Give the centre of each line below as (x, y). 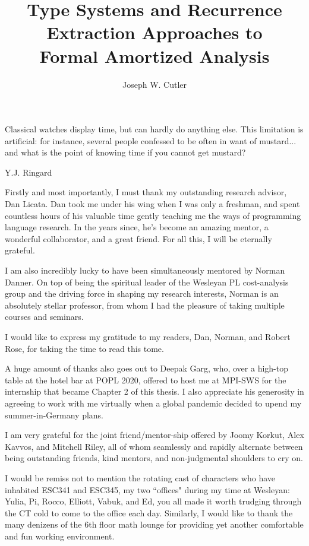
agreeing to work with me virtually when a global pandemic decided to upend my (153, 403)
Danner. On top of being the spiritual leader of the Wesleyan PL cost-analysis (147, 282)
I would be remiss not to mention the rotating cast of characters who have (140, 477)
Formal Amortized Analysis (154, 55)
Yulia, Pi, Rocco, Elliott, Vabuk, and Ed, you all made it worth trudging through (153, 501)
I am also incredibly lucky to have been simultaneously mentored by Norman (145, 270)
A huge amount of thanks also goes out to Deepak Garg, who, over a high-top (146, 368)
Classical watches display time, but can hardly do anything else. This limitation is (154, 129)
